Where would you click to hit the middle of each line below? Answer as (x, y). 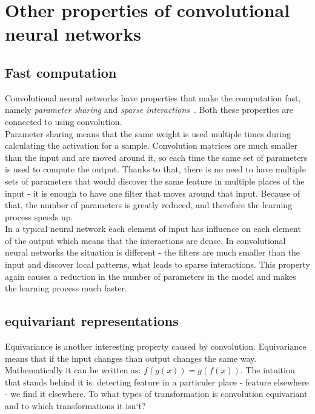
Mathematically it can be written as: (73, 370)
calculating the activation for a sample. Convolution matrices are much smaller (151, 145)
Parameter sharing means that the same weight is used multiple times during (148, 133)
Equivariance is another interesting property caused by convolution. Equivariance (156, 346)
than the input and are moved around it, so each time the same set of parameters (156, 157)
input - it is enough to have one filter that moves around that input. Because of (153, 193)
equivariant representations (92, 321)
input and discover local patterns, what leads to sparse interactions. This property (158, 264)
